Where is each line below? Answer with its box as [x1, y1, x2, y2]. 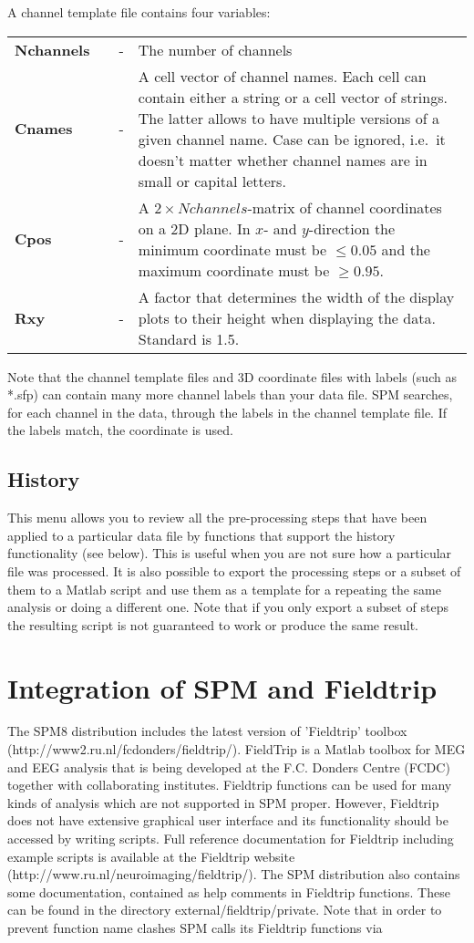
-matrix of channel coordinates [247, 196, 442, 218]
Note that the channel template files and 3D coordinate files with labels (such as [7, 367, 457, 386]
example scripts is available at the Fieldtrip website [7, 846, 295, 865]
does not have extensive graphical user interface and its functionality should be [7, 811, 448, 830]
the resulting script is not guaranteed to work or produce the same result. [7, 615, 418, 634]
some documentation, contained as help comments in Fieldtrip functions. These [7, 882, 450, 901]
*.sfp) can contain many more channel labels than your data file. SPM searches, [7, 385, 453, 404]
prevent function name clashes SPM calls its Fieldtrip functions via [7, 917, 383, 937]
